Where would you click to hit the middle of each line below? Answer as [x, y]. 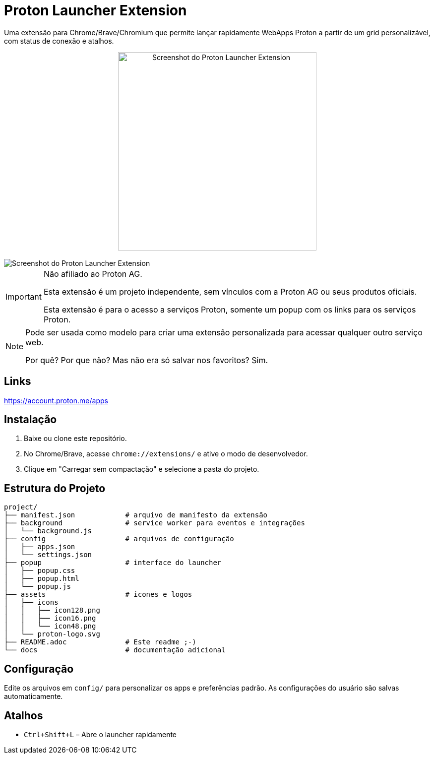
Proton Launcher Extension [95, 10]
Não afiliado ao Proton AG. [93, 274]
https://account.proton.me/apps [56, 400]
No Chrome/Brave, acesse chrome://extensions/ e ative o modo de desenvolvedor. [166, 454]
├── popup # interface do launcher [113, 563]
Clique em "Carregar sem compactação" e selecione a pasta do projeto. [142, 469]
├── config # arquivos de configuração [119, 539]
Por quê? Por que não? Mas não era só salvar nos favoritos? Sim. [147, 360]
